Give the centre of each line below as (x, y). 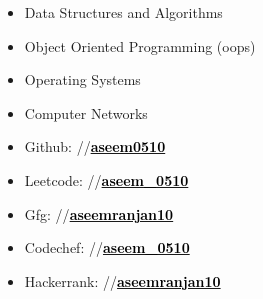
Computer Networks (86, 112)
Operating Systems (82, 79)
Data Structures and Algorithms (123, 12)
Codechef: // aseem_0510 (107, 247)
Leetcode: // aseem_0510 (106, 179)
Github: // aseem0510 (95, 146)
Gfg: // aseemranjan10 (99, 213)
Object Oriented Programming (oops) (140, 45)
